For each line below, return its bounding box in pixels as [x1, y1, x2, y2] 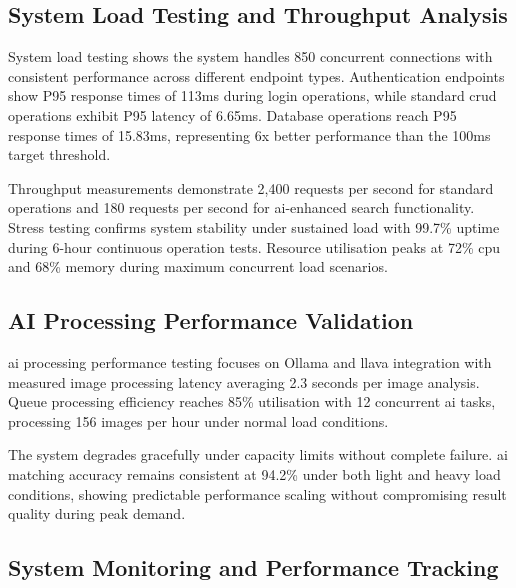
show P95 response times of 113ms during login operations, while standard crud [8, 85, 497, 106]
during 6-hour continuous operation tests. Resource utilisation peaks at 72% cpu [8, 236, 501, 257]
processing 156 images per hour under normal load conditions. [8, 410, 389, 431]
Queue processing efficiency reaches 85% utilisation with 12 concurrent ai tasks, [8, 391, 496, 412]
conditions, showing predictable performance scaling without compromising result [8, 483, 507, 504]
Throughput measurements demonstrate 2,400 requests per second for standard [8, 177, 494, 198]
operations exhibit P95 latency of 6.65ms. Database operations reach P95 [8, 104, 457, 125]
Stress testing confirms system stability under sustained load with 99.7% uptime [8, 216, 500, 237]
